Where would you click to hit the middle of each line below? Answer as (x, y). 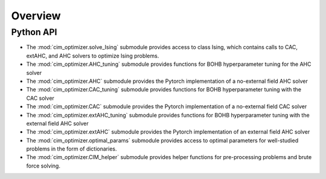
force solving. (43, 166)
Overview (36, 16)
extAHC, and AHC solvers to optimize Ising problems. (93, 56)
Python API (34, 32)
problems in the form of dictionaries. (72, 149)
